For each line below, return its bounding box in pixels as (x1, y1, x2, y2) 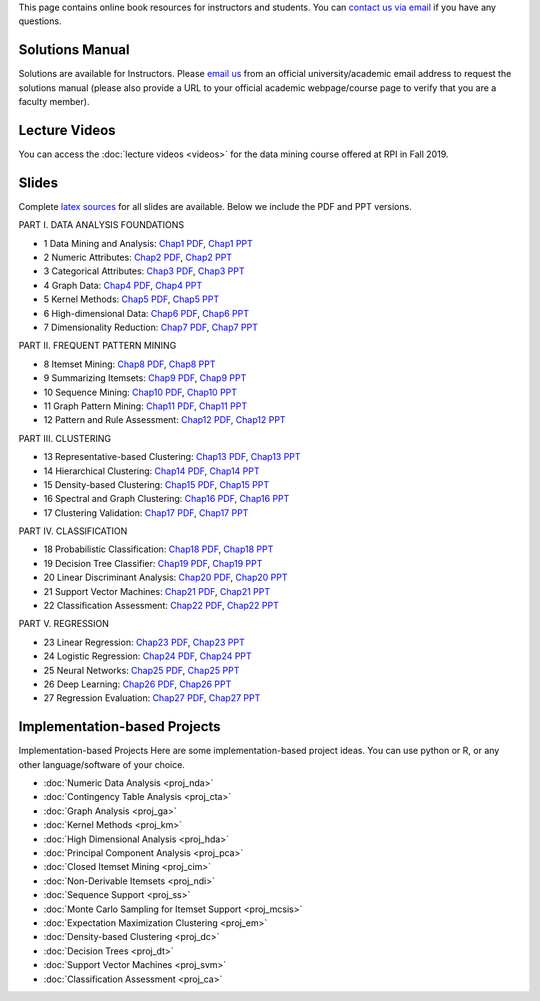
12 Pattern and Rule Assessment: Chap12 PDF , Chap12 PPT (43, 414, 286, 426)
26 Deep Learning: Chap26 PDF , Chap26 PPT (43, 678, 232, 690)
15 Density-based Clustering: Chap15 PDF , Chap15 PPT (43, 478, 270, 490)
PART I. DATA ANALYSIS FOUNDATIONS (18, 219, 185, 231)
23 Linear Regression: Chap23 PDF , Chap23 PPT (43, 636, 245, 648)
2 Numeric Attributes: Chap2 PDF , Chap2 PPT (43, 251, 233, 264)
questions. (18, 15, 62, 27)
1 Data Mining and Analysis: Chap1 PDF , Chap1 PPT (43, 237, 254, 249)
